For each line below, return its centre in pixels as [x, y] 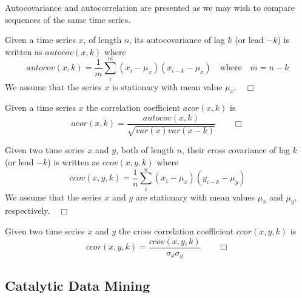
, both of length [145, 150]
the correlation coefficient [133, 108]
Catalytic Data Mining [78, 285]
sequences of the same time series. [68, 19]
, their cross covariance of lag [236, 150]
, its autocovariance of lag [177, 40]
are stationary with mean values [195, 197]
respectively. [28, 210]
